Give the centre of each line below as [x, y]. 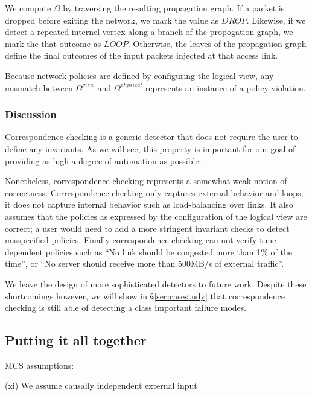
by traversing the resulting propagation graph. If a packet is [174, 8]
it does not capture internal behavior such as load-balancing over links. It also [149, 204]
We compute [28, 8]
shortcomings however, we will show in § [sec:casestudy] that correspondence [145, 295]
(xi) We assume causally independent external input [101, 385]
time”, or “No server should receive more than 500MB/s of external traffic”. [145, 263]
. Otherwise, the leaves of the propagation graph [217, 43]
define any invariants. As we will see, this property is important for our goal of [150, 148]
